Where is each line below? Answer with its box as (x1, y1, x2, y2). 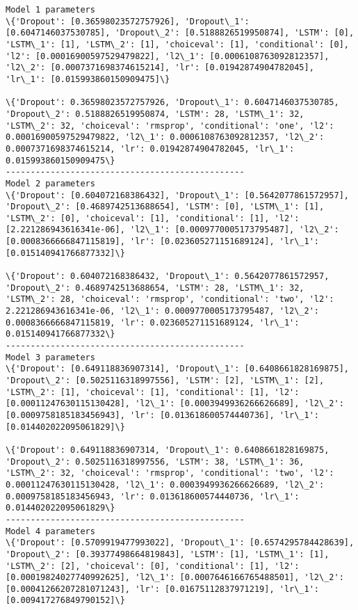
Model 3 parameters (6, 352, 95, 362)
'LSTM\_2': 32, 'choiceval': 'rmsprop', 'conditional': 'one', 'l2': (6, 120, 334, 131)
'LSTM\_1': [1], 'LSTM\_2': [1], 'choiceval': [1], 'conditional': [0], (6, 39, 349, 49)
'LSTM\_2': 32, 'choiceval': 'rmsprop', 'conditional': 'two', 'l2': (6, 468, 334, 479)
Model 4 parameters (6, 526, 95, 536)
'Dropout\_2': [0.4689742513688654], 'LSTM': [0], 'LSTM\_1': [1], (6, 202, 325, 212)
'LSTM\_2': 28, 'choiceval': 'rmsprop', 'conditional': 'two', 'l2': (6, 294, 334, 305)
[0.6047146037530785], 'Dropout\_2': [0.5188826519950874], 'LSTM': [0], (6, 28, 355, 38)
